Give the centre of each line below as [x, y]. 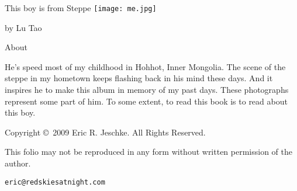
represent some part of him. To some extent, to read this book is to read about [146, 101]
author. [18, 163]
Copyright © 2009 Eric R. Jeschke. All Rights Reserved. [105, 132]
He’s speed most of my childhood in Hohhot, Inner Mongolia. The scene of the [145, 66]
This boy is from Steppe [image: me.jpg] [81, 8]
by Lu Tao [23, 27]
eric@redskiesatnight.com [55, 182]
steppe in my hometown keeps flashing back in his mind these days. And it [139, 78]
